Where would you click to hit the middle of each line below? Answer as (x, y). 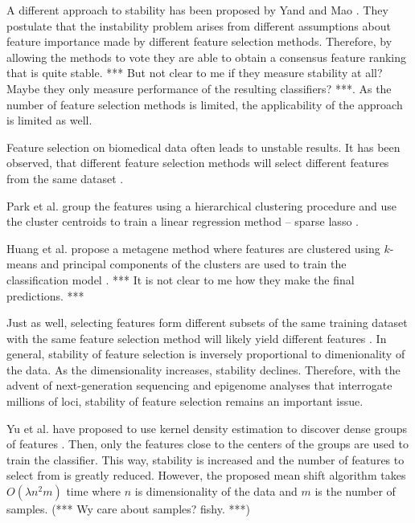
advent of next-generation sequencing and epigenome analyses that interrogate (199, 385)
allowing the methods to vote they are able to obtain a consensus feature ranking (207, 57)
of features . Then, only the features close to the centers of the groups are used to (207, 444)
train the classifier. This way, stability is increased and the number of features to (205, 459)
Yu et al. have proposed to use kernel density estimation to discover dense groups (207, 428)
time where (94, 491)
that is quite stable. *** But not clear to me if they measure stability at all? (195, 73)
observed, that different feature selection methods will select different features (198, 163)
